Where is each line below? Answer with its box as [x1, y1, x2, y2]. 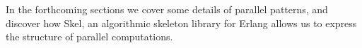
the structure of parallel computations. [6, 29, 173, 44]
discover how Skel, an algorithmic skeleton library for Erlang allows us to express [6, 15, 357, 30]
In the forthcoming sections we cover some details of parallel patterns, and [6, 2, 328, 16]
